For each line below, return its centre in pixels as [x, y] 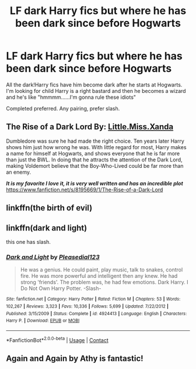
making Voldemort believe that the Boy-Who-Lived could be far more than [95, 165]
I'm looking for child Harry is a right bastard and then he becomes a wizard [96, 91]
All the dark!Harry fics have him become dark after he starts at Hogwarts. [94, 85]
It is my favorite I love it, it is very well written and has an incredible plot [95, 183]
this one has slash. [29, 242]
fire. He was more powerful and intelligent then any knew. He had [99, 276]
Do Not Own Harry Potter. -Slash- [61, 288]
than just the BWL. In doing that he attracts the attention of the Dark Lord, [94, 160]
